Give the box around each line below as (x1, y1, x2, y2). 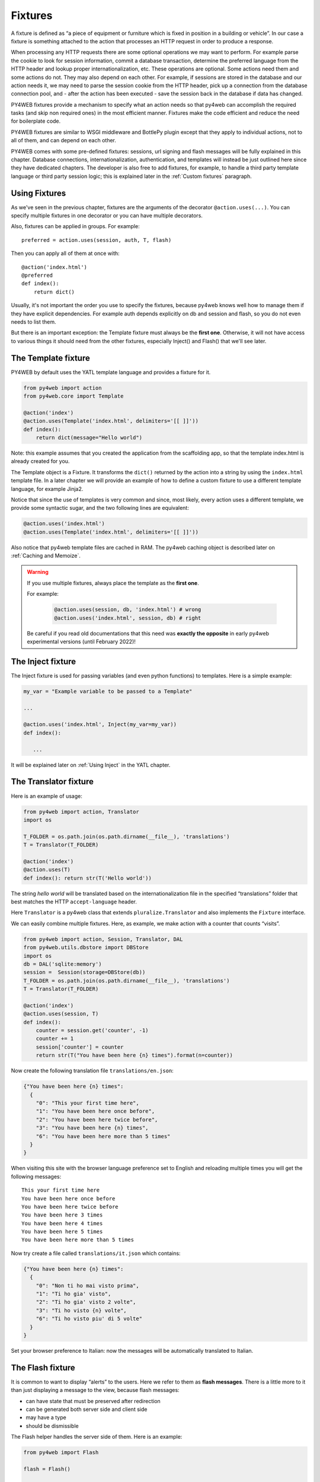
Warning (27, 568, 49, 576)
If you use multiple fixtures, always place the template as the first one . (27, 579, 199, 586)
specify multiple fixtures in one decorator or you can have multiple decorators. (11, 212, 203, 219)
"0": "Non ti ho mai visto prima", (36, 1282, 139, 1289)
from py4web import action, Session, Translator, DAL (23, 935, 183, 943)
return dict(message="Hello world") (36, 435, 142, 441)
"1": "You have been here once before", (36, 1108, 155, 1114)
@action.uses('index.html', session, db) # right (54, 614, 201, 621)
